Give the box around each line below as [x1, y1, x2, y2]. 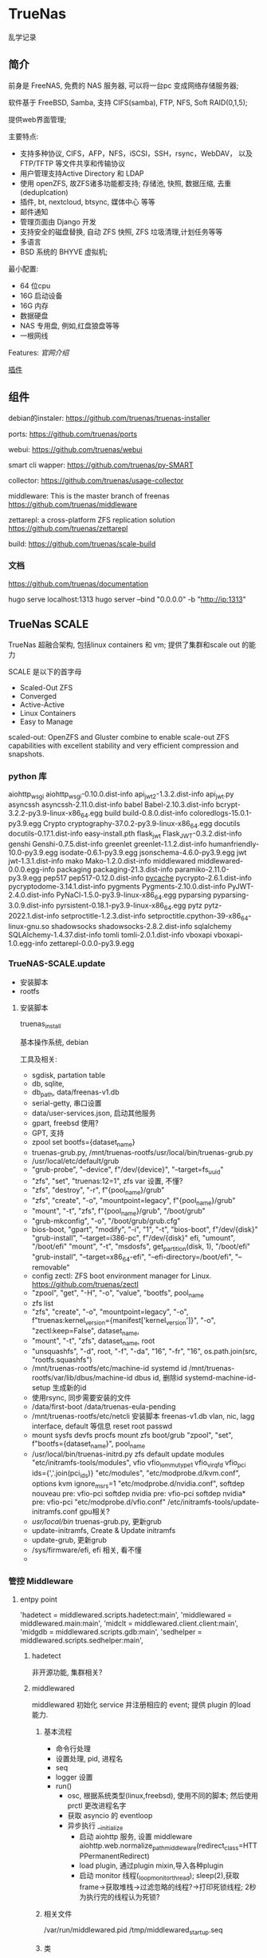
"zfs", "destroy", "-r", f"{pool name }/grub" [31, 1186, 165, 1197]
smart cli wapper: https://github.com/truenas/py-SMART [8, 460, 194, 470]
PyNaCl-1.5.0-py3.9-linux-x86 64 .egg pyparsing [56, 890, 211, 901]
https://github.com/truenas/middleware [8, 499, 138, 509]
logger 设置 [55, 1772, 93, 1781]
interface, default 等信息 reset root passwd [31, 1421, 173, 1431]
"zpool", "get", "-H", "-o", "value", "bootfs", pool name [31, 1288, 205, 1299]
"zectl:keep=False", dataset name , [31, 1325, 139, 1337]
